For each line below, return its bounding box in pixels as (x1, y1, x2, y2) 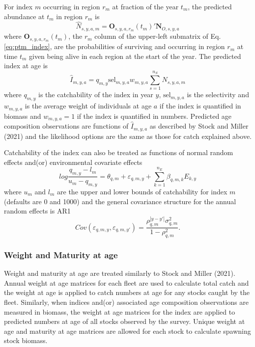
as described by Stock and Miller (149, 121, 249, 131)
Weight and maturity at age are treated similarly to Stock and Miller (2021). (4, 268, 235, 278)
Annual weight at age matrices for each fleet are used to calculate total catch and (4, 277, 249, 288)
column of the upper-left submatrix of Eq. (94, 31, 221, 41)
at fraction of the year (112, 1, 179, 11)
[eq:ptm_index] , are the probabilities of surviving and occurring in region (4, 41, 225, 52)
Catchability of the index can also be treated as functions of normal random (4, 147, 233, 158)
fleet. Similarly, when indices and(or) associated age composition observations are (4, 296, 249, 307)
